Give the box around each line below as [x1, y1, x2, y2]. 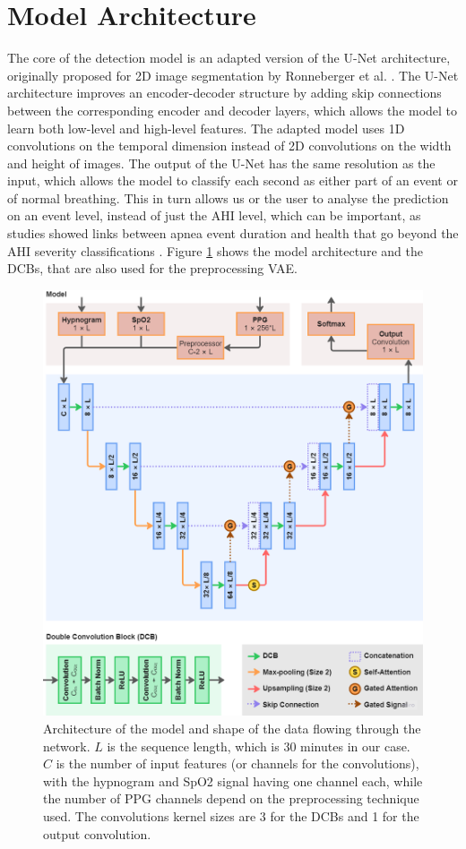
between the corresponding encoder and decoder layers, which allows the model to [7, 100, 458, 119]
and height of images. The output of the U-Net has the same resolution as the [7, 153, 436, 172]
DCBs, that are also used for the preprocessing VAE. [7, 259, 298, 278]
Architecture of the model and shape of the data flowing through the [43, 718, 421, 737]
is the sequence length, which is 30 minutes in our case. [107, 736, 410, 755]
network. [43, 736, 91, 755]
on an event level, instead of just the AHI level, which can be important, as [7, 206, 421, 225]
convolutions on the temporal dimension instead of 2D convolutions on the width [7, 136, 452, 155]
